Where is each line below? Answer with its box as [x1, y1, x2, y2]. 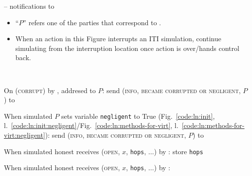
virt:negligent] [4, 130, 45, 140]
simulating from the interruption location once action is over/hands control [15, 43, 239, 53]
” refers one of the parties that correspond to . [23, 17, 161, 27]
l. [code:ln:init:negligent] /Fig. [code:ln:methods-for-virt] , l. [4, 120, 179, 130]
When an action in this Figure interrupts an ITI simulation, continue [15, 33, 221, 44]
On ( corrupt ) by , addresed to [4, 85, 96, 95]
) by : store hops [154, 146, 203, 156]
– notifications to [4, 1, 54, 11]
